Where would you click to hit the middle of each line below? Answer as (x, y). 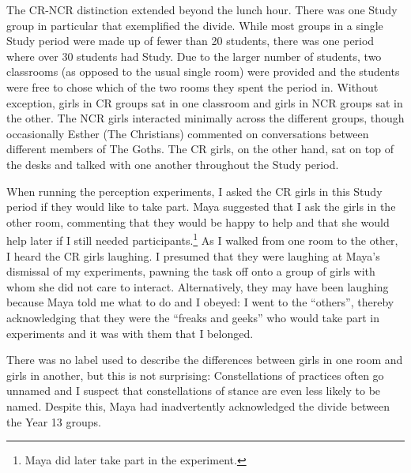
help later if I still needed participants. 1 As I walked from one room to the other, (202, 239)
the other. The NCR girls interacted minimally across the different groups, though (205, 118)
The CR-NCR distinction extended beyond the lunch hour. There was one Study (202, 9)
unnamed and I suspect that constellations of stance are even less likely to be (194, 390)
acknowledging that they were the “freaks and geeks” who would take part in (193, 317)
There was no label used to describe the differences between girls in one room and (205, 360)
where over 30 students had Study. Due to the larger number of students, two (194, 56)
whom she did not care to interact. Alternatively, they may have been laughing (198, 286)
